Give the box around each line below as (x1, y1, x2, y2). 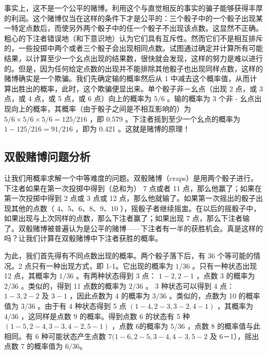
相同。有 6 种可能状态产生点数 (4, 330, 106, 341)
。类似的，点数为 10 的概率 (169, 290, 260, 301)
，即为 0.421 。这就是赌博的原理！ (75, 123, 190, 134)
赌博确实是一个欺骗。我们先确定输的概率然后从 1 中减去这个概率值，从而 (4, 73, 250, 84)
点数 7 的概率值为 (4, 341, 63, 351)
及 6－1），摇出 (209, 330, 259, 341)
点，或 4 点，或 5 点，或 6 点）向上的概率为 (4, 93, 151, 104)
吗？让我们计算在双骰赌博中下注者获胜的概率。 (4, 233, 162, 244)
